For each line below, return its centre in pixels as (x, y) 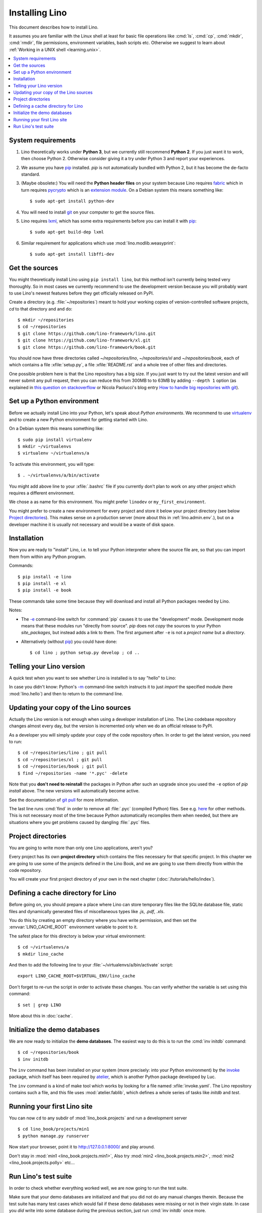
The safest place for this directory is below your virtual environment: (77, 936)
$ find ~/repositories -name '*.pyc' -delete (73, 773)
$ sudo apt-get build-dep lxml (67, 232)
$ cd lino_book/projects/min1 (54, 1129)
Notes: (16, 610)
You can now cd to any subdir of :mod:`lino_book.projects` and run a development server (98, 1118)
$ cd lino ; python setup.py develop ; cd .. (85, 653)
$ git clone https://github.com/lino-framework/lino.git (87, 333)
